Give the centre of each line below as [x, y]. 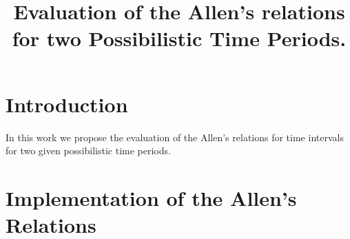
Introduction [67, 104]
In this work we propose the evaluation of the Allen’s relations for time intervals [175, 137]
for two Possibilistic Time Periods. [179, 38]
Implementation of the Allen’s [151, 197]
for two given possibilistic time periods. [88, 150]
